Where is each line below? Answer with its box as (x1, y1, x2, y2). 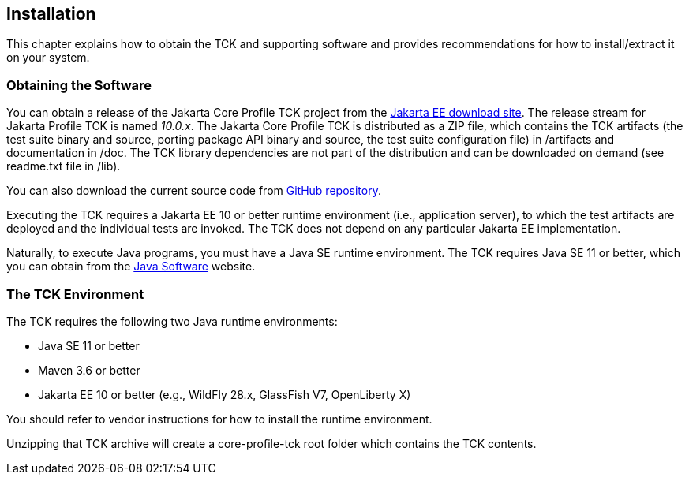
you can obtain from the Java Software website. (6, 259, 256, 274)
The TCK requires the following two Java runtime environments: (6, 314, 338, 328)
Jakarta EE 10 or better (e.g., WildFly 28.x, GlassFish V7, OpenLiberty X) (38, 387, 411, 401)
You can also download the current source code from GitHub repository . (6, 184, 381, 198)
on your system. (6, 50, 90, 65)
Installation (6, 4, 96, 24)
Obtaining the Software (6, 76, 152, 93)
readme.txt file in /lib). (6, 159, 121, 173)
